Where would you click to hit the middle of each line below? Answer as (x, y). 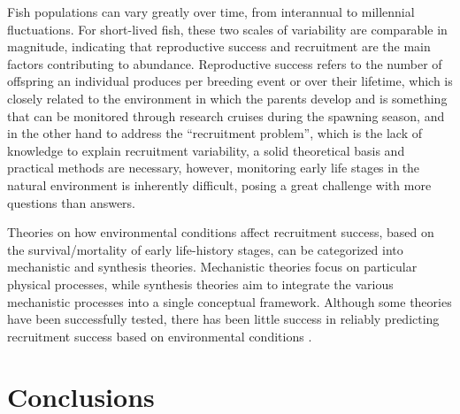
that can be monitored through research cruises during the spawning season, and (226, 115)
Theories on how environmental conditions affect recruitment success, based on (221, 232)
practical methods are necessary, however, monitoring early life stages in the (214, 168)
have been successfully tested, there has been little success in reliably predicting (223, 319)
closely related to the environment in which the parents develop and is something (227, 98)
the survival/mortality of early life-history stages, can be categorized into (205, 249)
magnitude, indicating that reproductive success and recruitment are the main (219, 46)
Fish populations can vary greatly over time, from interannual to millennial (211, 11)
